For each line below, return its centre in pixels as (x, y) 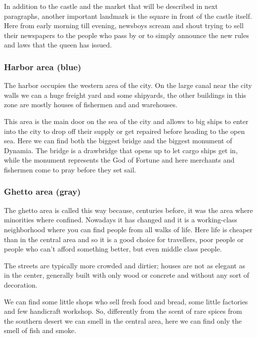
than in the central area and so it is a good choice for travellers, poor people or (124, 239)
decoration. (21, 284)
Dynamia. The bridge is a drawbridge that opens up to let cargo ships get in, (121, 150)
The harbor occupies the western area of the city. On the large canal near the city (128, 85)
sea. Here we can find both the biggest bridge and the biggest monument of (118, 141)
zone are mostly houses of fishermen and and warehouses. (91, 105)
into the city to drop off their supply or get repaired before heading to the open (125, 131)
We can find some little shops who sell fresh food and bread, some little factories (126, 301)
